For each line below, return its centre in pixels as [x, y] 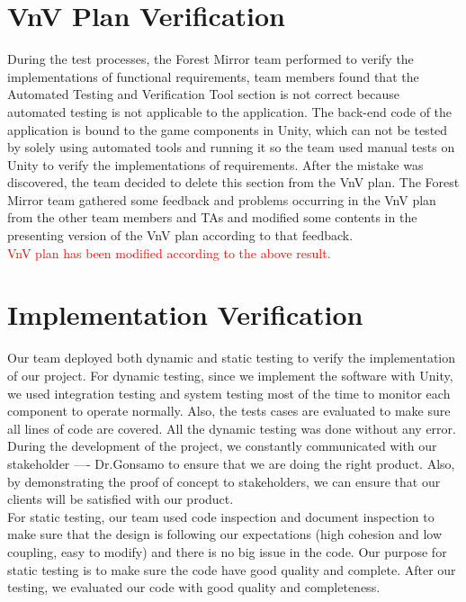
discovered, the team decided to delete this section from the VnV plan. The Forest [233, 182]
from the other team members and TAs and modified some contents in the [212, 217]
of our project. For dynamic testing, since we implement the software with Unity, [230, 375]
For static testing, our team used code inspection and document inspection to [221, 516]
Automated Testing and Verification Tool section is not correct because [203, 94]
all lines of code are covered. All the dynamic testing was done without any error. [232, 428]
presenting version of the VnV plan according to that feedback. [180, 235]
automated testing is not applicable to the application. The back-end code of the [230, 111]
